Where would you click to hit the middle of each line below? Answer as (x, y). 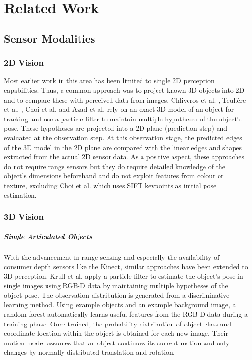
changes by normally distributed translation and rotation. (89, 352)
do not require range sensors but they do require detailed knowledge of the (115, 166)
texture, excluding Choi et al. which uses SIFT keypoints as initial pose (110, 185)
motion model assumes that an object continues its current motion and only (117, 342)
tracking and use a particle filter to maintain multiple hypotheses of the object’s (123, 118)
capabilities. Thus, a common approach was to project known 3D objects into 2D (124, 90)
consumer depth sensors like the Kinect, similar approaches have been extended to (126, 266)
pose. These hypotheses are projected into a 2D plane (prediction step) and (116, 128)
